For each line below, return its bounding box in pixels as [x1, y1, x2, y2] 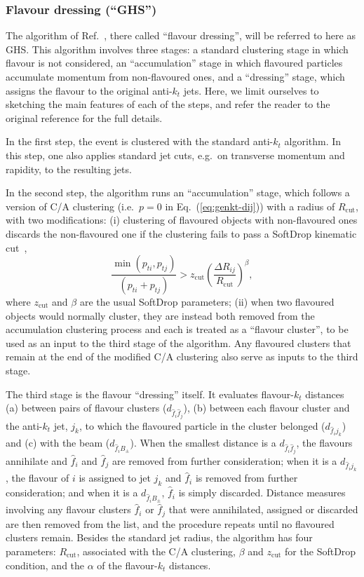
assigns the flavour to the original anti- [6, 83, 173, 97]
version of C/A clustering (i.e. [6, 198, 135, 213]
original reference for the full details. [6, 110, 163, 125]
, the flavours [296, 435, 353, 450]
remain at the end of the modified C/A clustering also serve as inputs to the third [6, 349, 358, 364]
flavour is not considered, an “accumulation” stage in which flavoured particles [6, 55, 343, 70]
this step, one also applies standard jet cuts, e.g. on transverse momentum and [6, 147, 345, 162]
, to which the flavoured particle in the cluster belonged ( [79, 418, 325, 433]
